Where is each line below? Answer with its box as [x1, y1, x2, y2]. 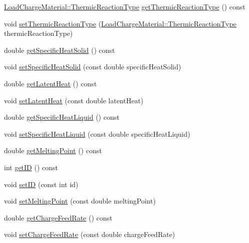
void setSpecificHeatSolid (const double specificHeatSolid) [4, 61, 181, 72]
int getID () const [4, 162, 58, 172]
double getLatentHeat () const [4, 78, 97, 88]
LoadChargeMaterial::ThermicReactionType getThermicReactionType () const [4, 1, 245, 11]
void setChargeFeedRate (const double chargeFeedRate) [4, 229, 175, 240]
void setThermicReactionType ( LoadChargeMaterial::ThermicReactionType [4, 18, 236, 28]
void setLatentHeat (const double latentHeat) [4, 95, 143, 105]
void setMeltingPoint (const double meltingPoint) [4, 196, 156, 206]
